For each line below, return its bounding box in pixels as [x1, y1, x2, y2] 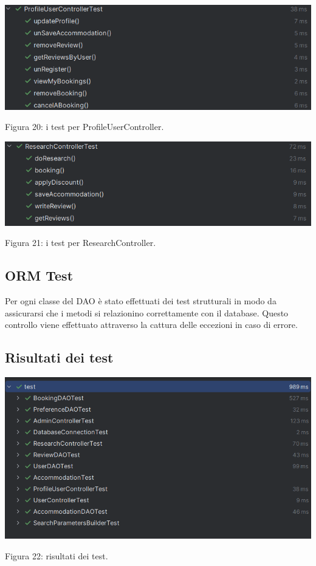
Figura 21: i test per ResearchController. [5, 236, 156, 249]
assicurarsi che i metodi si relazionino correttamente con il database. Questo [5, 306, 289, 319]
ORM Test [5, 266, 74, 285]
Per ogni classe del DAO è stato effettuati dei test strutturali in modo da [5, 295, 276, 307]
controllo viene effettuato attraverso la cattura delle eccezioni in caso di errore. [5, 318, 298, 331]
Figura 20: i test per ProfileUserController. [5, 120, 164, 133]
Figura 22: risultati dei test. [5, 550, 108, 562]
